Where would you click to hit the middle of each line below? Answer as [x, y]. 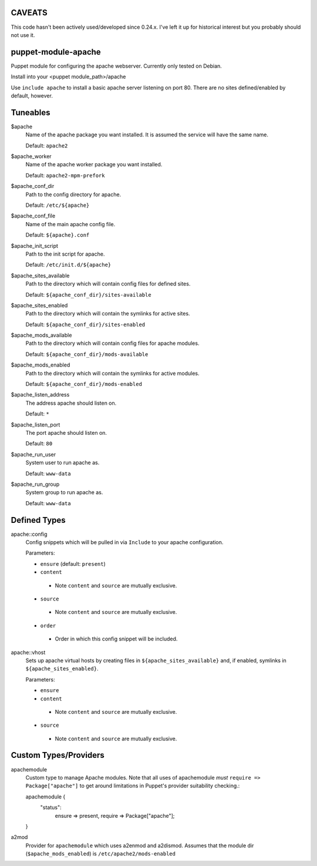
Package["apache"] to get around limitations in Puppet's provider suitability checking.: [133, 786]
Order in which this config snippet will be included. [116, 639]
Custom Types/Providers [58, 755]
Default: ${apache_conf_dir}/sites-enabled [85, 324]
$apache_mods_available [41, 335]
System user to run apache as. [63, 463]
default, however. [32, 95]
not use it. [23, 35]
